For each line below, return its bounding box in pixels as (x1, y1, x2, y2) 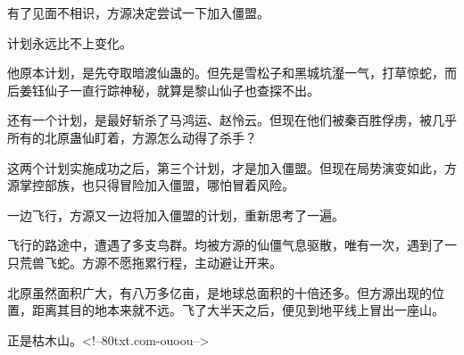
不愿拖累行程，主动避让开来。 (106, 252, 282, 271)
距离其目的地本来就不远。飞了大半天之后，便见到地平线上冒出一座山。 (31, 301, 444, 319)
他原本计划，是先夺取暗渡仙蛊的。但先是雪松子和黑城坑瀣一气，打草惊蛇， (7, 63, 444, 82)
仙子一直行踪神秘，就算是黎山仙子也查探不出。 (44, 80, 319, 99)
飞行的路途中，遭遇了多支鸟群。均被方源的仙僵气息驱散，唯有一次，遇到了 (7, 235, 444, 254)
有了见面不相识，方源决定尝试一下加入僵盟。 (7, 4, 269, 21)
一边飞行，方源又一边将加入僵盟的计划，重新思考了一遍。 (7, 205, 344, 224)
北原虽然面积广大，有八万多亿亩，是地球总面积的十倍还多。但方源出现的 (7, 283, 432, 301)
